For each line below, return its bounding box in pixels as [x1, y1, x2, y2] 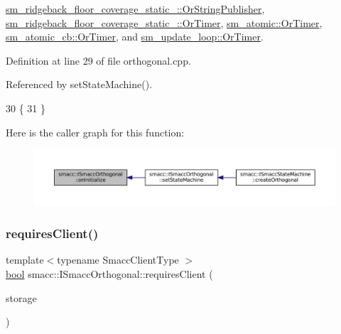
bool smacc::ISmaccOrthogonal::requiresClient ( [6, 266, 213, 281]
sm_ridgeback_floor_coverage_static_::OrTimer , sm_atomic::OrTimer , [6, 15, 323, 30]
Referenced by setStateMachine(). [6, 77, 153, 92]
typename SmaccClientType [57, 252, 179, 267]
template [6, 252, 44, 267]
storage [6, 290, 37, 305]
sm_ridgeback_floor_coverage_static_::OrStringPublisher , [6, 1, 265, 16]
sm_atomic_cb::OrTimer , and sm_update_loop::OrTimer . [6, 29, 264, 44]
